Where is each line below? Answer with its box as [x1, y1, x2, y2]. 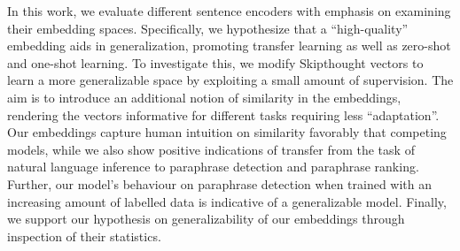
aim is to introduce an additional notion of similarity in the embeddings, [7, 87, 402, 106]
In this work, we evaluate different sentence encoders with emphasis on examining [7, 2, 451, 19]
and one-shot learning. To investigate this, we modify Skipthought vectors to [7, 53, 424, 72]
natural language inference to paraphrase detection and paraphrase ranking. [7, 157, 419, 176]
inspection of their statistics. [7, 226, 161, 245]
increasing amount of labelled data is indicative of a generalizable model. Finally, [7, 192, 447, 210]
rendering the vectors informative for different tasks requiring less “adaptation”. [7, 105, 440, 124]
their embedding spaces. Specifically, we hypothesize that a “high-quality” [7, 19, 409, 37]
